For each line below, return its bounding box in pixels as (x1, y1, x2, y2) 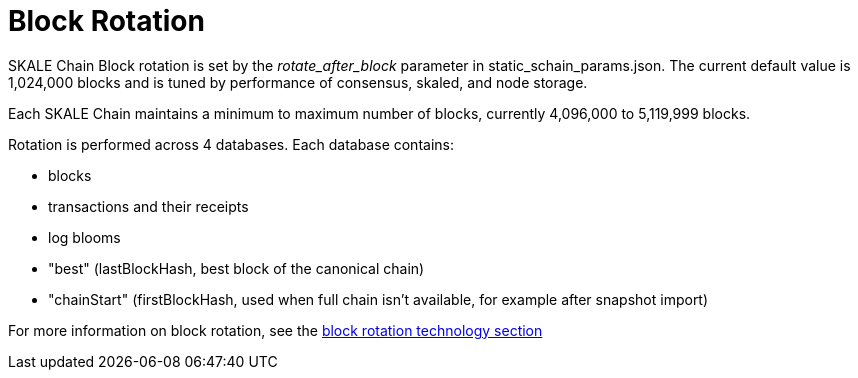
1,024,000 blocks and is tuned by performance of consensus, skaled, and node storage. (8, 73, 588, 91)
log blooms (48, 228, 121, 246)
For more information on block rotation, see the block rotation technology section (8, 321, 543, 339)
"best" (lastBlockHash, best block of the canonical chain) (48, 259, 425, 277)
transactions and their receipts (48, 197, 249, 215)
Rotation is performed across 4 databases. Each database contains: (8, 135, 454, 153)
